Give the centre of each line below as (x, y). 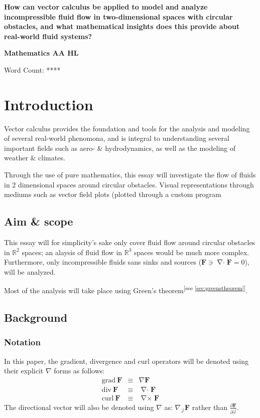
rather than (210, 407)
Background (36, 318)
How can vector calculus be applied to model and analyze (106, 7)
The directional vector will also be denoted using (79, 407)
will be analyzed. (30, 271)
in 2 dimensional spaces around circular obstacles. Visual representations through (129, 184)
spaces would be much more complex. (192, 252)
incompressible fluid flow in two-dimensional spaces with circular (118, 16)
